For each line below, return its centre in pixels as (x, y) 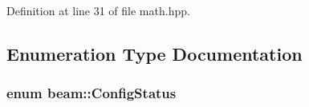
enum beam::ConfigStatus (91, 93)
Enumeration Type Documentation (154, 53)
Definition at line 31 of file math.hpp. (98, 10)
